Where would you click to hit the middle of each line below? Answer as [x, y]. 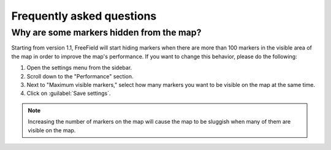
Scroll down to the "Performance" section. [80, 76]
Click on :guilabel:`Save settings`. [69, 93]
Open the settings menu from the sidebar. [79, 68]
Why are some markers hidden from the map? [106, 32]
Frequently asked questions [84, 16]
